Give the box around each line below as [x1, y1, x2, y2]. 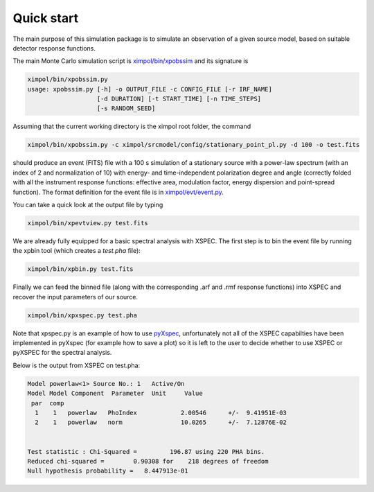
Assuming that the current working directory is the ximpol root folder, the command [12, 122, 251, 131]
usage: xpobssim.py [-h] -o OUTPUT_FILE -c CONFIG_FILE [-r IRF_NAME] [27, 85, 273, 93]
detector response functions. [12, 44, 96, 52]
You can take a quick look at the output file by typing [12, 201, 163, 209]
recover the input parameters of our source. [12, 292, 139, 301]
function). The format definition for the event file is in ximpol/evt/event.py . [12, 188, 224, 196]
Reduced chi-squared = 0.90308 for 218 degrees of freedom [27, 457, 269, 465]
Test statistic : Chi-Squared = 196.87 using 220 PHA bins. [27, 448, 265, 455]
